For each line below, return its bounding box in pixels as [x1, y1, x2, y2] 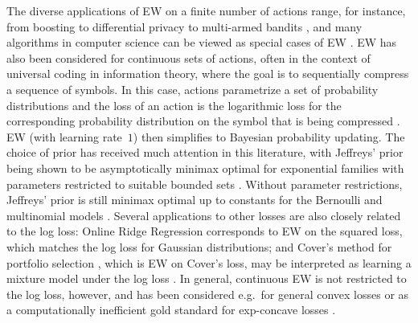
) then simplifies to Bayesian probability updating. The [133, 128, 405, 145]
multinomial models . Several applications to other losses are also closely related [6, 206, 401, 223]
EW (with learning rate [6, 128, 122, 145]
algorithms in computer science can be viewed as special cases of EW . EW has [6, 34, 397, 51]
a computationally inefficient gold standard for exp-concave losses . [6, 301, 336, 318]
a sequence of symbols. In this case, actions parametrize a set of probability [6, 80, 379, 97]
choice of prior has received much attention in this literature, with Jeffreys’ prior [6, 144, 404, 161]
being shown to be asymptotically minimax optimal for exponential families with [6, 159, 404, 176]
